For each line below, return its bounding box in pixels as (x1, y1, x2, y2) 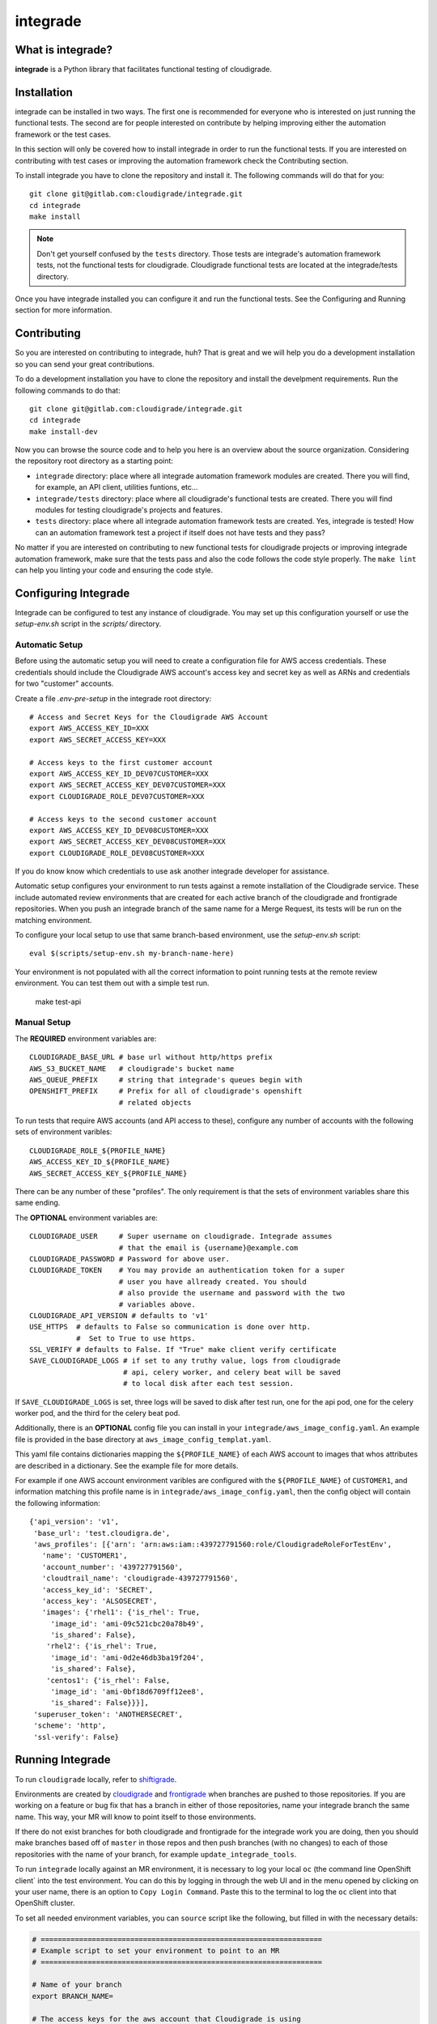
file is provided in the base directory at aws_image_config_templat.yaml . (15, 1434, 271, 1444)
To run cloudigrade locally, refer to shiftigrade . (15, 1774, 177, 1784)
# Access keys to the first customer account (29, 758, 214, 767)
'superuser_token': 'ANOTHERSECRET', (33, 1709, 184, 1719)
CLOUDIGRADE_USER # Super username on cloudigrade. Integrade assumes (29, 1231, 333, 1241)
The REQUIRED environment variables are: (15, 1033, 157, 1044)
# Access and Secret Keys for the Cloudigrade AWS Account (29, 712, 269, 721)
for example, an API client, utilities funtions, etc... (35, 483, 198, 492)
